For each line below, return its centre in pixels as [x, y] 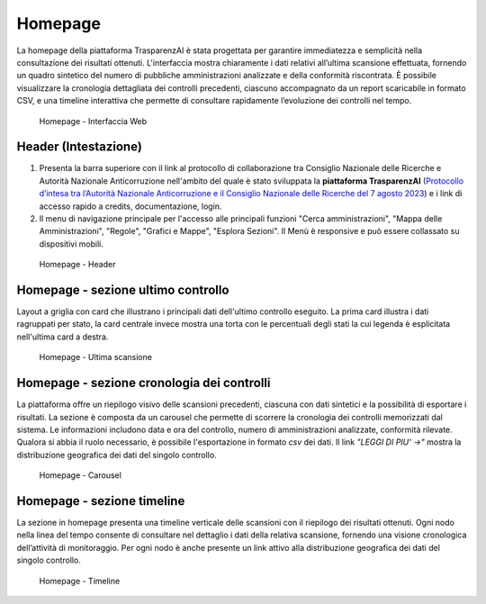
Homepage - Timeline [80, 581]
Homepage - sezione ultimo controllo [123, 289]
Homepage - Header [77, 265]
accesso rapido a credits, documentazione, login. [130, 206]
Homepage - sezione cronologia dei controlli [144, 383]
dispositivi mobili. [71, 244]
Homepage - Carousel [80, 475]
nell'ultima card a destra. [63, 337]
